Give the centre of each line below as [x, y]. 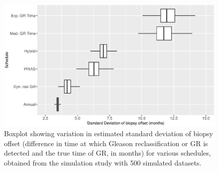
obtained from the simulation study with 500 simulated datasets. [103, 162]
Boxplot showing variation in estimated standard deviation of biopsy [109, 133]
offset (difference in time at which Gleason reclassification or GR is [106, 143]
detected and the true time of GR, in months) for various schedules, [108, 153]
